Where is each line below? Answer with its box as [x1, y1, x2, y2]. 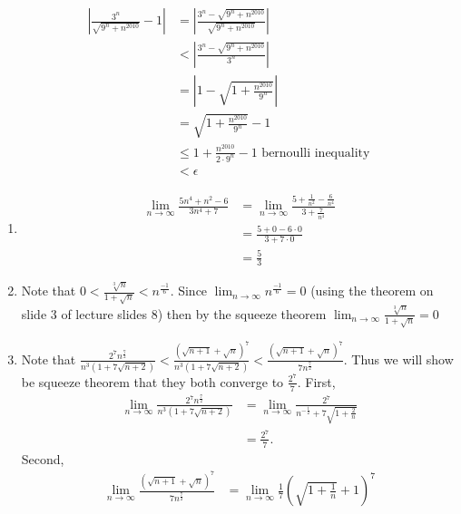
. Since [170, 281, 208, 300]
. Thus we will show [343, 349, 454, 368]
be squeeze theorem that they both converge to [21, 372, 284, 391]
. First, [297, 372, 336, 391]
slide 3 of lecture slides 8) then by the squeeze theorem [21, 304, 327, 323]
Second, [21, 449, 64, 468]
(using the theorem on [310, 281, 434, 300]
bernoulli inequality [261, 146, 370, 160]
